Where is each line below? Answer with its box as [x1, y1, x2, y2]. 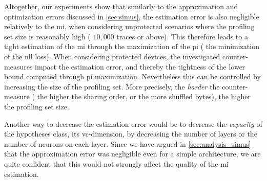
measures [4, 61, 33, 72]
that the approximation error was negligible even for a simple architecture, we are [4, 148, 261, 159]
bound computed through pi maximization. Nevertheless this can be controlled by [4, 71, 261, 82]
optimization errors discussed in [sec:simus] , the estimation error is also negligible [4, 11, 259, 21]
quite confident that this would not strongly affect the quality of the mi [4, 158, 229, 169]
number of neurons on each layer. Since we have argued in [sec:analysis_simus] [4, 138, 251, 149]
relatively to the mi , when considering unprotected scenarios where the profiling [4, 21, 255, 32]
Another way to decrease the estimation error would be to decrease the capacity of [4, 118, 262, 129]
